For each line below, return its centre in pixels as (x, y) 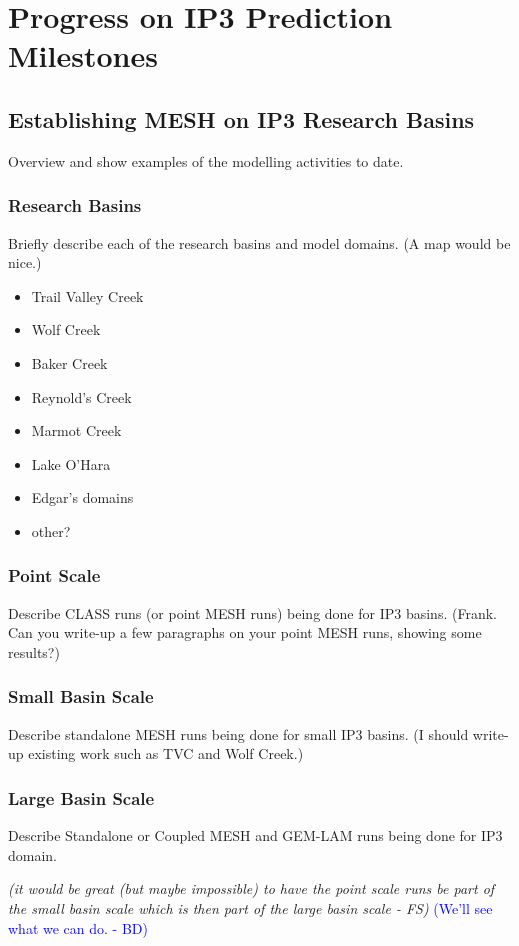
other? (51, 530)
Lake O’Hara (71, 463)
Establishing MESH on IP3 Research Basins (241, 118)
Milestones (83, 55)
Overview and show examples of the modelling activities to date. (206, 160)
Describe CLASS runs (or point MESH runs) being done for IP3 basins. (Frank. (252, 612)
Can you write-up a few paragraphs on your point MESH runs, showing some (245, 632)
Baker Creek (69, 362)
